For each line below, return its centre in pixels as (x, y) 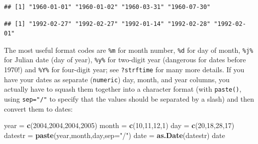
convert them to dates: (39, 108)
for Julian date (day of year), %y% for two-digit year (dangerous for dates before (125, 60)
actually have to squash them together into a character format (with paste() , (123, 89)
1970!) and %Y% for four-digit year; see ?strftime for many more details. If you (124, 70)
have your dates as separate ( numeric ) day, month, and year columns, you (117, 79)
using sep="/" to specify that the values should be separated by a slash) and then (129, 99)
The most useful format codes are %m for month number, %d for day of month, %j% (129, 50)
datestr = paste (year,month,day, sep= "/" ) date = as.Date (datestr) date (115, 135)
